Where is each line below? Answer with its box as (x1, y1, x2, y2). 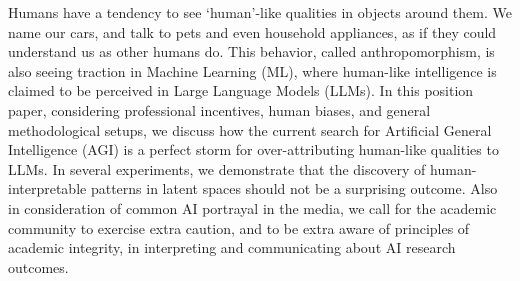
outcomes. (8, 256, 69, 277)
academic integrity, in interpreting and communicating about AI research (8, 237, 456, 258)
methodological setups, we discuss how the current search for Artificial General (8, 119, 492, 140)
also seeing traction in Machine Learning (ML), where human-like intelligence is (8, 60, 497, 81)
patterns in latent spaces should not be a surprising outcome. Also (90, 178, 498, 199)
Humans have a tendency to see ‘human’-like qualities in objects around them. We (8, 2, 512, 22)
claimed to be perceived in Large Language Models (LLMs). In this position (8, 80, 474, 101)
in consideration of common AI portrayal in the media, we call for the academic (8, 197, 497, 218)
